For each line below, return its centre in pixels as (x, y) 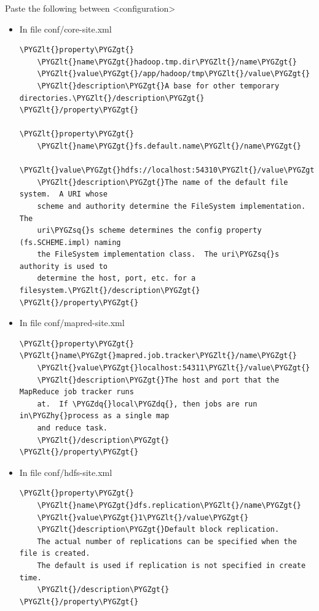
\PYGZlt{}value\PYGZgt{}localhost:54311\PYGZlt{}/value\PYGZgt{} (174, 368)
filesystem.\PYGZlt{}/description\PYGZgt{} (110, 291)
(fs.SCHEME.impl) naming (70, 242)
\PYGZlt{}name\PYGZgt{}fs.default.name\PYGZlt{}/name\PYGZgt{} (169, 146)
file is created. (55, 554)
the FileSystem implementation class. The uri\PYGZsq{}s (158, 255)
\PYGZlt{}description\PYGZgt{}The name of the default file (163, 182)
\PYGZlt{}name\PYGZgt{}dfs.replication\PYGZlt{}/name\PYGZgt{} (169, 505)
